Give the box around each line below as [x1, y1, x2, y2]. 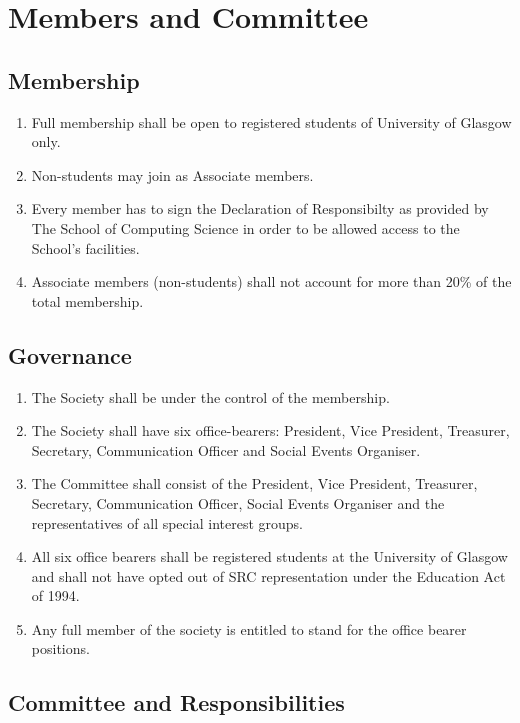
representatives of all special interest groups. [31, 512, 303, 533]
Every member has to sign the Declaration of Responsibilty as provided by [31, 198, 489, 219]
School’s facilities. [31, 237, 140, 258]
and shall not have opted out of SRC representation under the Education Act [31, 565, 506, 586]
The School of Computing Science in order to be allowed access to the [31, 217, 460, 238]
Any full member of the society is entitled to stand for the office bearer [31, 618, 467, 639]
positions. [31, 638, 90, 659]
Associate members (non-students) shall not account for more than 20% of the [31, 271, 512, 292]
